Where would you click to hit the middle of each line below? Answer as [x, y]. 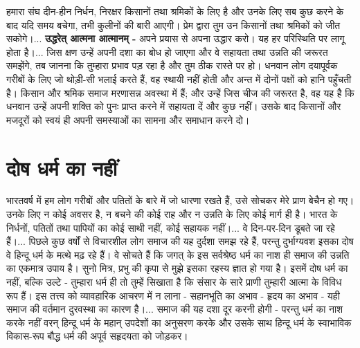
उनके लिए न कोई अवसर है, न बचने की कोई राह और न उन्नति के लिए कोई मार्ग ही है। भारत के [172, 214]
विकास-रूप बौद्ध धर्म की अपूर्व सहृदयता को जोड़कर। [97, 336]
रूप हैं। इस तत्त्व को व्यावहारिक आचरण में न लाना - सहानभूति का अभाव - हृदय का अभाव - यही [173, 295]
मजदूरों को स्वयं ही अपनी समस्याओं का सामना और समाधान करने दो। [128, 119]
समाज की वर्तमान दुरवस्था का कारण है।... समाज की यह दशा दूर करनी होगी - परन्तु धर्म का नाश [175, 309]
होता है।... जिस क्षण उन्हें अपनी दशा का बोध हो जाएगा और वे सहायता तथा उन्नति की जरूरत [167, 52]
